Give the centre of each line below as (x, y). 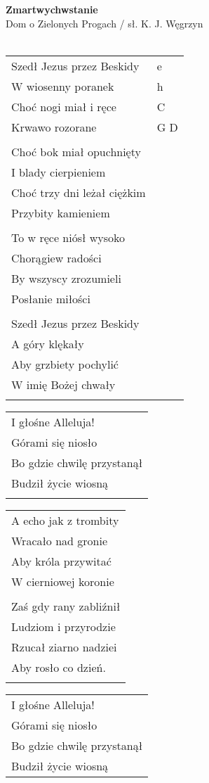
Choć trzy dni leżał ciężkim (79, 192)
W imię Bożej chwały (63, 384)
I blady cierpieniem (59, 172)
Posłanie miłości (51, 298)
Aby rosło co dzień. (59, 667)
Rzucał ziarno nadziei (64, 647)
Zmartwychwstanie (52, 9)
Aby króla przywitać (61, 561)
